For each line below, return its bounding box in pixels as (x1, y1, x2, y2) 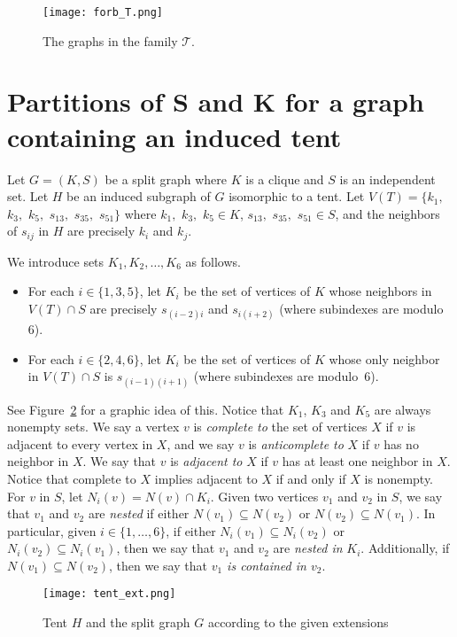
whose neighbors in (329, 282, 432, 300)
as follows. (185, 252, 241, 270)
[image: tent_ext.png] (43, 587, 176, 601)
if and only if (275, 469, 346, 487)
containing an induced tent (7, 118, 342, 154)
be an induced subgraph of (66, 187, 211, 206)
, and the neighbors (335, 204, 440, 222)
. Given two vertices (210, 486, 319, 505)
